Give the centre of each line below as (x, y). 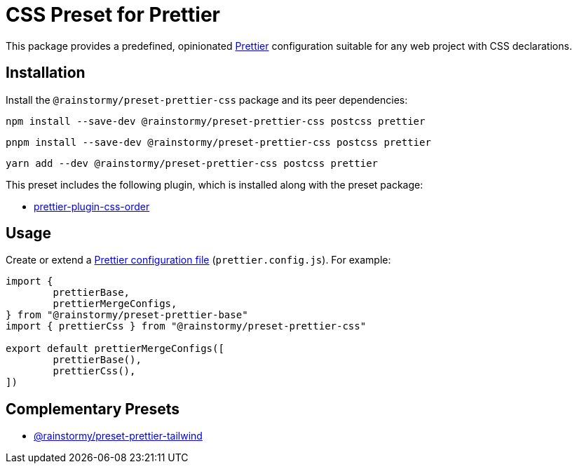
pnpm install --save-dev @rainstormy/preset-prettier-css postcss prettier (218, 142)
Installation (46, 73)
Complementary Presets (93, 409)
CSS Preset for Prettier (113, 15)
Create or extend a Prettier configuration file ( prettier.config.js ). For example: (198, 260)
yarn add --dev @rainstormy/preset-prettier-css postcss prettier (192, 163)
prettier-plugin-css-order (92, 206)
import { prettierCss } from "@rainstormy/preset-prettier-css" (186, 326)
